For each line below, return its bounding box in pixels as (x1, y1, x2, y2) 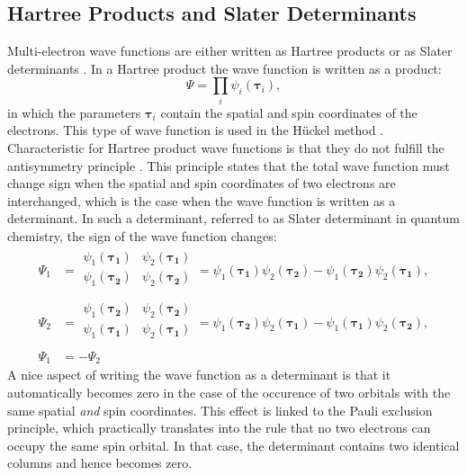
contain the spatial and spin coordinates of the (160, 103, 418, 121)
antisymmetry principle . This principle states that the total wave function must (7, 156, 450, 175)
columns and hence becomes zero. (7, 453, 193, 472)
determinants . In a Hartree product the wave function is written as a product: (7, 58, 442, 77)
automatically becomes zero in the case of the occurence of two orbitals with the (7, 382, 451, 401)
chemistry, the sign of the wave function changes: (7, 226, 277, 245)
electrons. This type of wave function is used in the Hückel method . (7, 121, 383, 139)
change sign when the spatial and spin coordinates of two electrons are (7, 174, 396, 193)
